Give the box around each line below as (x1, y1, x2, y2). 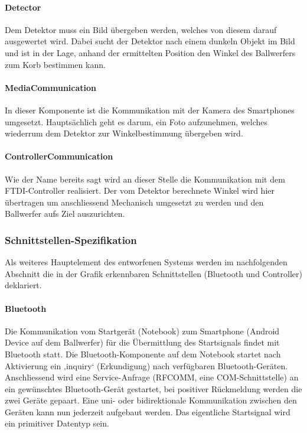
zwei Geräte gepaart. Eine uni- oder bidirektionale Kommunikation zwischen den (5, 394, 297, 406)
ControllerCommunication (5, 150, 113, 162)
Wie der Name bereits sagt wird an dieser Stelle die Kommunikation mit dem (5, 172, 285, 185)
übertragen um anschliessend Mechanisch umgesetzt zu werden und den (5, 196, 264, 208)
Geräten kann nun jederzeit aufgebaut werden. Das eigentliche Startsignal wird (5, 405, 290, 418)
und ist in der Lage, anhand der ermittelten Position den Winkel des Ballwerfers (5, 46, 296, 58)
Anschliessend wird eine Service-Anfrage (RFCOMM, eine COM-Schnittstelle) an (5, 371, 299, 383)
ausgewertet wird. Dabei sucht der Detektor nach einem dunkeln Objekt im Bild (5, 35, 295, 47)
